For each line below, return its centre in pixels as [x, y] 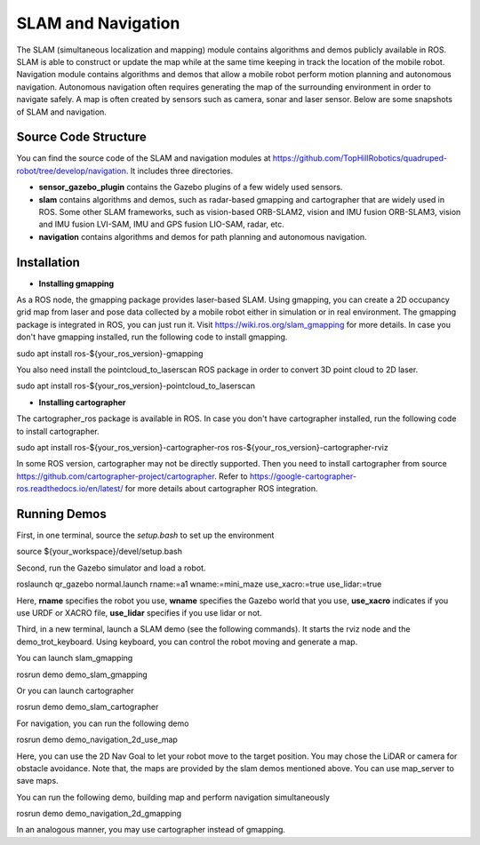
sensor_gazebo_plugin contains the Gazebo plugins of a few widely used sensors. [191, 187]
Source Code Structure [81, 137]
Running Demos [61, 514]
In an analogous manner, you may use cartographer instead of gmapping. [151, 830]
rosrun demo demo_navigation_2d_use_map [97, 740]
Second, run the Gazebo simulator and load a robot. [111, 568]
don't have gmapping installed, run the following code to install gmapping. [152, 337]
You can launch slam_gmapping [75, 658]
